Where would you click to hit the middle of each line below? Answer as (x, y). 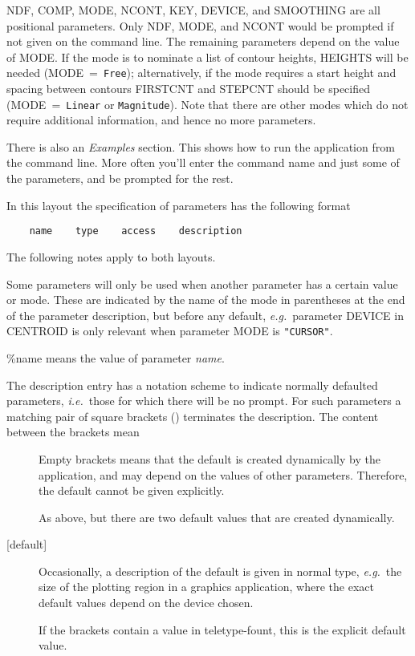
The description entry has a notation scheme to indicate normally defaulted (192, 385)
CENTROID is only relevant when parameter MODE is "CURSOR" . (170, 331)
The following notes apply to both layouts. (111, 256)
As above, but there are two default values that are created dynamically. (217, 517)
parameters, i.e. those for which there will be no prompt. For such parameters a (204, 401)
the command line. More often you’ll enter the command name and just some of (203, 162)
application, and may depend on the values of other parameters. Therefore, (223, 474)
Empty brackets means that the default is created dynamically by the (210, 458)
